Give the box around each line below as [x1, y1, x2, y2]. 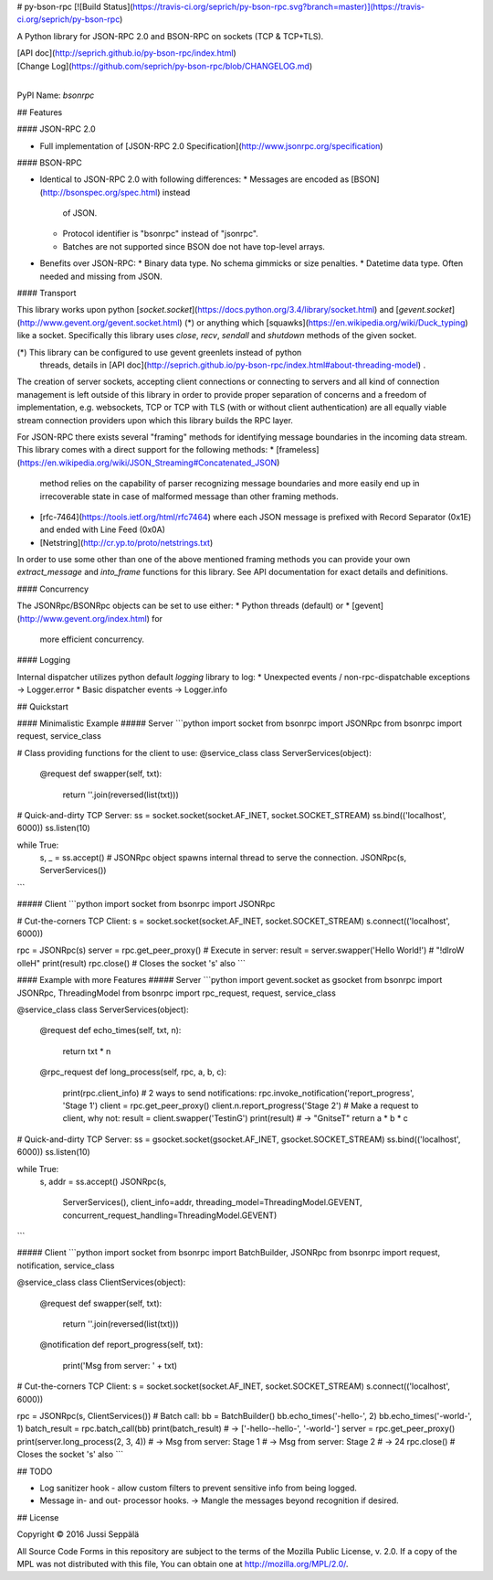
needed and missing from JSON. [39, 271, 163, 282]
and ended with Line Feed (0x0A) [39, 524, 166, 535]
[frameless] [275, 444, 320, 455]
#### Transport [16, 288, 77, 299]
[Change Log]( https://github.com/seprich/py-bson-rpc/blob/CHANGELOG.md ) [16, 60, 313, 71]
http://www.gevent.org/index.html [19, 613, 148, 624]
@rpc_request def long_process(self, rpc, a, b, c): [39, 1066, 227, 1078]
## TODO [16, 1466, 53, 1477]
